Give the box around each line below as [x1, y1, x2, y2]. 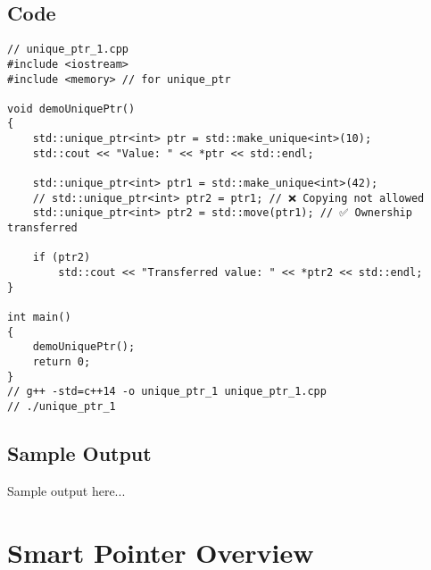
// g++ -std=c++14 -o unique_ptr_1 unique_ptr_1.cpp [7, 385, 327, 398]
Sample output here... [7, 481, 126, 499]
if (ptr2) [32, 251, 91, 264]
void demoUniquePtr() [7, 102, 136, 115]
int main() [7, 311, 71, 324]
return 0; [32, 355, 91, 368]
